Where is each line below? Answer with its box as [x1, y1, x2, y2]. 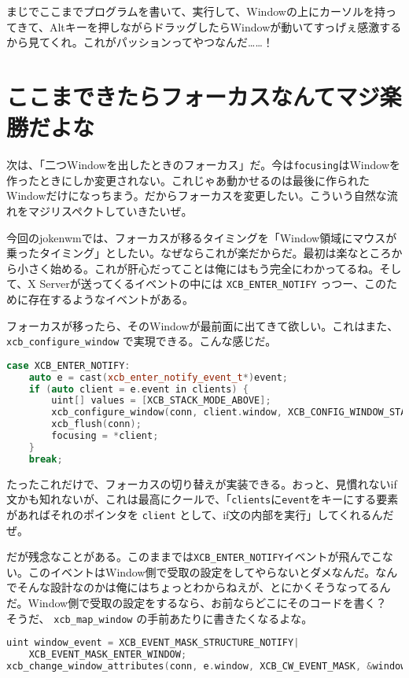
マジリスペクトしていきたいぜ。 [28, 202, 193, 219]
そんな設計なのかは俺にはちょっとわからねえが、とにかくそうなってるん [17, 579, 391, 595]
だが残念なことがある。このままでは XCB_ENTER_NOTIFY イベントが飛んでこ [6, 548, 382, 565]
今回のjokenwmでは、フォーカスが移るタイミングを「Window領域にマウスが [6, 229, 397, 245]
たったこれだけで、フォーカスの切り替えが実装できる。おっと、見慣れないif [6, 475, 397, 492]
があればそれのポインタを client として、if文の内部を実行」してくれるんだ [6, 506, 394, 522]
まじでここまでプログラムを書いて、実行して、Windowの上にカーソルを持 [6, 3, 385, 19]
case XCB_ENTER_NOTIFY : [6, 359, 131, 371]
